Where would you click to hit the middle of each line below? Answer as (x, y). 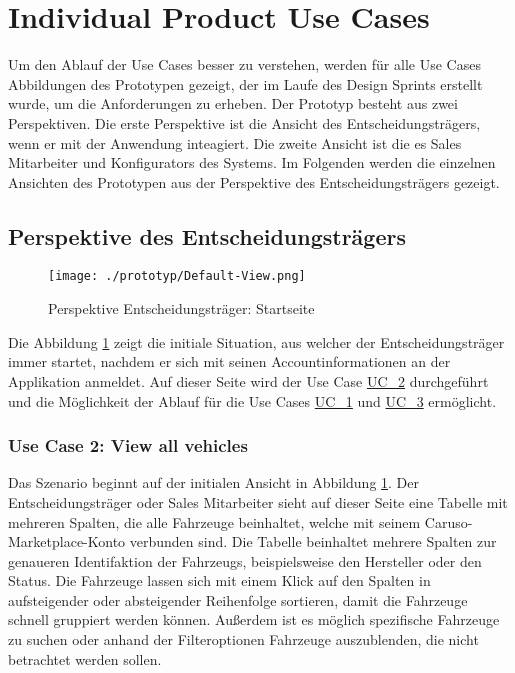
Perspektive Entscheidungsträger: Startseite (181, 308)
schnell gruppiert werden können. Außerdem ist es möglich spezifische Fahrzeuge (254, 619)
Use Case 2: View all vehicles (128, 445)
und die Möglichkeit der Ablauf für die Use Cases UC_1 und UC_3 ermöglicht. (252, 400)
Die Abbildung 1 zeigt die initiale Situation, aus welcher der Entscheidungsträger (256, 341)
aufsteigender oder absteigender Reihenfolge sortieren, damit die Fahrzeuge (238, 599)
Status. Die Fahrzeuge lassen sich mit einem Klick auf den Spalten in (219, 580)
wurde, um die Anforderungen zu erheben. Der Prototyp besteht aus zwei (233, 103)
